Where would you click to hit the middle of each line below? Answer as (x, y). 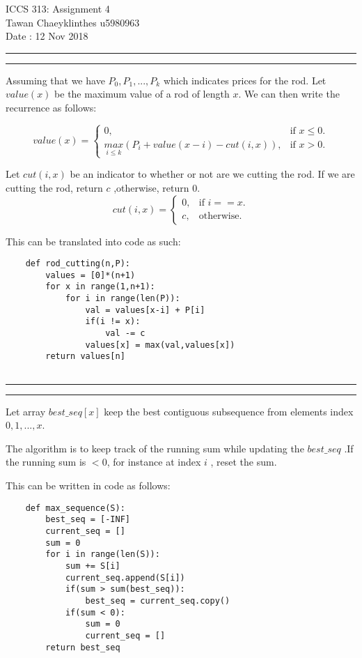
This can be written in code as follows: (88, 485)
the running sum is (46, 462)
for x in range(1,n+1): (100, 287)
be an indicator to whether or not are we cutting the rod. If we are (212, 174)
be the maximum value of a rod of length (142, 94)
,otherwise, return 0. (157, 187)
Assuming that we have (55, 80)
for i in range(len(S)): (103, 554)
